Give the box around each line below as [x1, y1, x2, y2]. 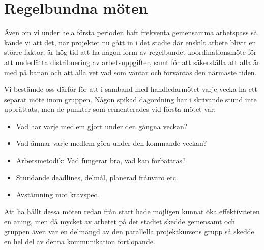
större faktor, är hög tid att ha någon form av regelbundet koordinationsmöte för [4, 47, 257, 57]
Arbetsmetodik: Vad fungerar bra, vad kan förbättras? [16, 155, 186, 166]
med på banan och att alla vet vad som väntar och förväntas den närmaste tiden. [4, 67, 257, 77]
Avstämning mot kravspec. [16, 189, 99, 200]
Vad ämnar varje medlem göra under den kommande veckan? [16, 138, 207, 148]
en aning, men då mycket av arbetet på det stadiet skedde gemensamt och [4, 216, 236, 227]
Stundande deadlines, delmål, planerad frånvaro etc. [16, 172, 178, 182]
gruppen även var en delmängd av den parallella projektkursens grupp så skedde [4, 226, 254, 237]
